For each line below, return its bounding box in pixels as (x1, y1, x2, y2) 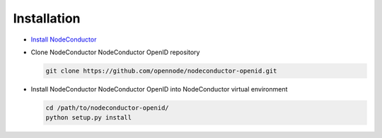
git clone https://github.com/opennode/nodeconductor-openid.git (45, 67, 277, 75)
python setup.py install (45, 113, 132, 122)
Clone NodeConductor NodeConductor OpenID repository (30, 48, 200, 56)
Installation (13, 11, 81, 26)
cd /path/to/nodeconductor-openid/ (45, 103, 169, 112)
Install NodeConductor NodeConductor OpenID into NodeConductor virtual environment (30, 84, 288, 93)
